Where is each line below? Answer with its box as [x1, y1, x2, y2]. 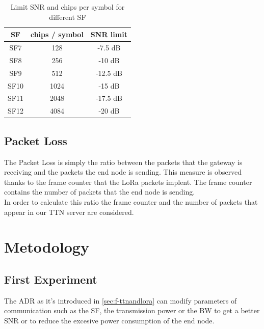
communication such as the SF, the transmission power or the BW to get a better [4, 305, 260, 316]
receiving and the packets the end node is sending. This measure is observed [4, 167, 242, 177]
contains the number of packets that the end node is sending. [4, 186, 195, 197]
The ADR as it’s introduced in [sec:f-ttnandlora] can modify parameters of [4, 295, 237, 306]
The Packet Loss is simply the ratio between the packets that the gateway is [4, 156, 243, 167]
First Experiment [4, 271, 97, 287]
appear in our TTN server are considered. [4, 206, 134, 217]
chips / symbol [30, 29, 84, 40]
